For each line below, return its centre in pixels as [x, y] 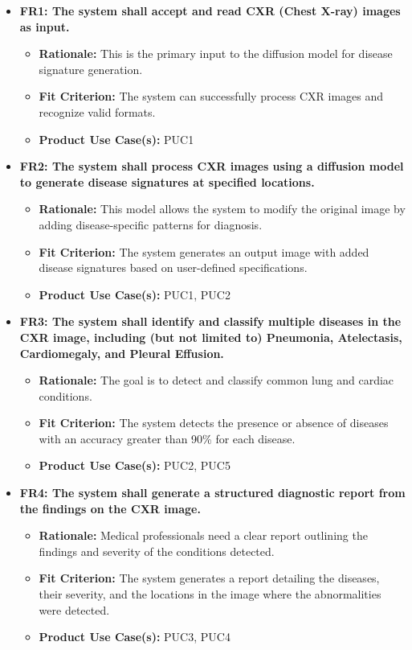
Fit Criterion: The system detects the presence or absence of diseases [214, 423]
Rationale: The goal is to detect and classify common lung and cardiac [216, 380]
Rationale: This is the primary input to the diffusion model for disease [216, 53]
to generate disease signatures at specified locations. [167, 181]
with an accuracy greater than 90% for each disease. [167, 438]
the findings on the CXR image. [110, 508]
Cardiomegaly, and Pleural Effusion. [122, 353]
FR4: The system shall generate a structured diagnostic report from [212, 493]
